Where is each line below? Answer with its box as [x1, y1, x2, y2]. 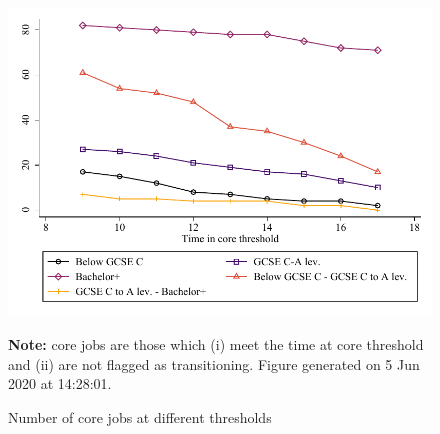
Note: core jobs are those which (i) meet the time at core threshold [8, 333, 424, 354]
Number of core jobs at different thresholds [8, 406, 272, 427]
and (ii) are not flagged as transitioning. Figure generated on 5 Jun [8, 353, 420, 374]
